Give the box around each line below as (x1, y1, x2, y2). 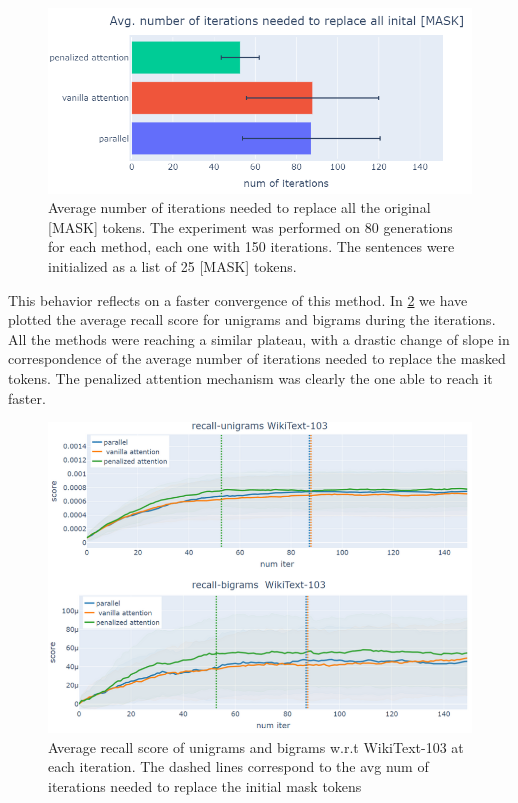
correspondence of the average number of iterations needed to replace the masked (8, 348, 506, 369)
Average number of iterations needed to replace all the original (48, 197, 431, 218)
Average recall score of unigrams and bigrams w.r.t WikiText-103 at (48, 736, 464, 757)
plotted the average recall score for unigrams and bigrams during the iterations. (8, 309, 496, 330)
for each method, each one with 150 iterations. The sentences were (48, 236, 455, 257)
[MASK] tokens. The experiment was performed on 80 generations (48, 216, 453, 237)
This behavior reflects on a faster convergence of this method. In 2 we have (8, 289, 468, 310)
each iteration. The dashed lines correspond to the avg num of (48, 756, 429, 777)
